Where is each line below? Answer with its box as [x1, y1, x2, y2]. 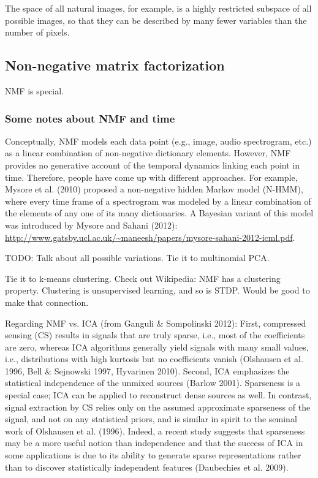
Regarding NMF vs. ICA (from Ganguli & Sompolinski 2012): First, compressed [5, 316, 306, 329]
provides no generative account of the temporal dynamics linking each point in [5, 158, 300, 171]
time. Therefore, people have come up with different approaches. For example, [5, 170, 298, 183]
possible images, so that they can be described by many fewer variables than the [5, 13, 307, 26]
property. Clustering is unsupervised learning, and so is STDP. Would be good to [5, 284, 310, 297]
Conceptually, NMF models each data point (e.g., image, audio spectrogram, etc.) [5, 134, 312, 147]
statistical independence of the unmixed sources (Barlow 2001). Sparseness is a [5, 376, 300, 389]
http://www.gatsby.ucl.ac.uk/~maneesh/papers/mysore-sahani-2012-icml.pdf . [5, 230, 295, 243]
